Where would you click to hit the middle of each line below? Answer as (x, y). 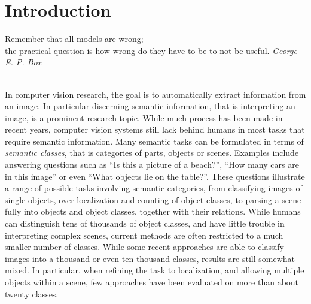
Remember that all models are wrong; (74, 39)
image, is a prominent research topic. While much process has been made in (144, 117)
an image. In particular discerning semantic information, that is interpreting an (150, 106)
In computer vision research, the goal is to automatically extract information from (155, 94)
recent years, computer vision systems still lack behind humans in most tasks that (155, 129)
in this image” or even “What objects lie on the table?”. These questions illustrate (155, 176)
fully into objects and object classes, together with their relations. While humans (153, 211)
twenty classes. (32, 294)
